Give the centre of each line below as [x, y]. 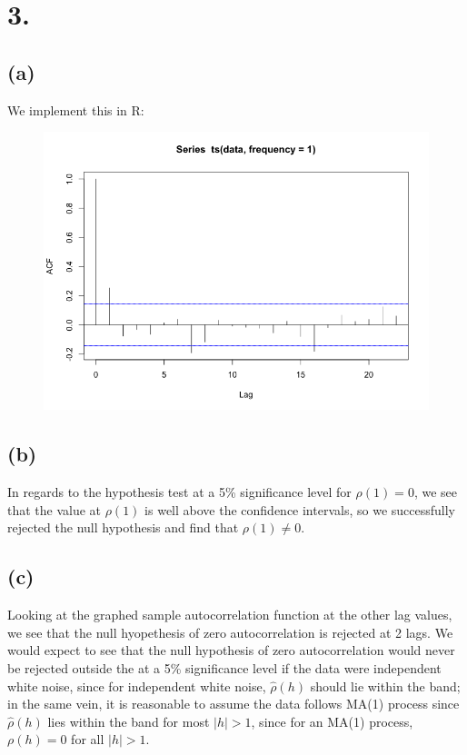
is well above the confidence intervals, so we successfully [300, 509]
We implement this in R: [76, 109]
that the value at [55, 509]
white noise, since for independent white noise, [137, 685]
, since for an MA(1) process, [332, 721]
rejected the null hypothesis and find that [123, 527]
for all [88, 739]
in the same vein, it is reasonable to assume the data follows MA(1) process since [233, 704]
